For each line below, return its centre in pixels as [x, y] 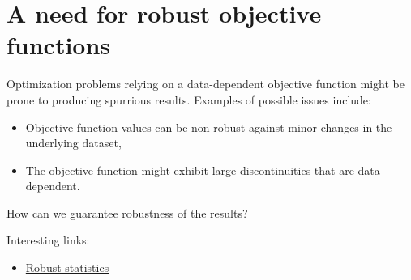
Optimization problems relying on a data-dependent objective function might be [205, 84]
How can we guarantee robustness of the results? [127, 212]
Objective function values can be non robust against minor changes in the [209, 127]
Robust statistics [67, 267]
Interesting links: [48, 240]
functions [59, 45]
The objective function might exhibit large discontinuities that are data [203, 170]
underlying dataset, [73, 143]
